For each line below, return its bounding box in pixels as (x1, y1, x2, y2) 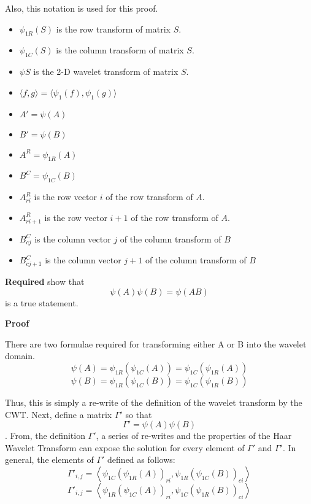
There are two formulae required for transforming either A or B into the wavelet (5, 337, 307, 350)
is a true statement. (5, 296, 79, 309)
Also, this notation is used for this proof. (5, 2, 158, 14)
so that (125, 408, 152, 421)
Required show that (5, 274, 85, 287)
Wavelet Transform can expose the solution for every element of (5, 441, 245, 454)
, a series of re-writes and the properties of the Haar (96, 429, 292, 442)
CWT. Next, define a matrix (5, 408, 112, 421)
